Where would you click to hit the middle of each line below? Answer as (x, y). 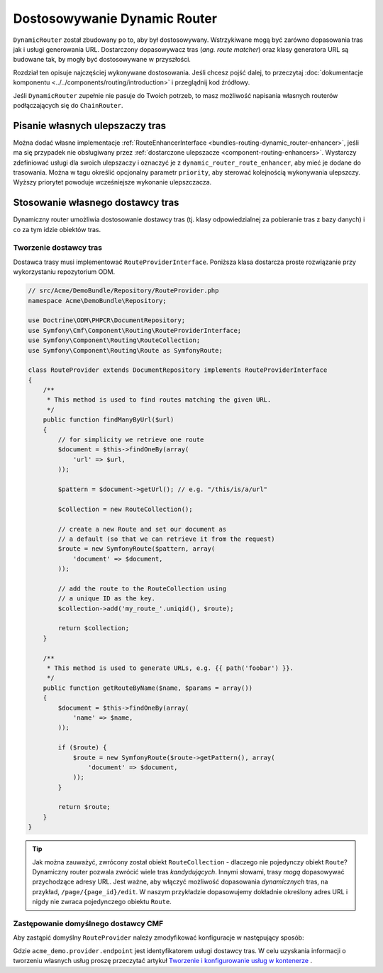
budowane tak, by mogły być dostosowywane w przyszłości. (102, 60)
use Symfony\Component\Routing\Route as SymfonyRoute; (125, 350)
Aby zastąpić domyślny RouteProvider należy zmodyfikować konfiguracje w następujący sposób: (159, 938)
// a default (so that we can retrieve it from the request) (166, 539)
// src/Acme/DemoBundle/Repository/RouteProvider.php (123, 291)
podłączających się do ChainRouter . (68, 105)
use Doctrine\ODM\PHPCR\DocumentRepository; (107, 320)
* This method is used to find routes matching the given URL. (159, 400)
